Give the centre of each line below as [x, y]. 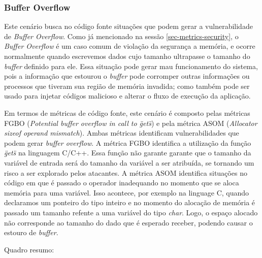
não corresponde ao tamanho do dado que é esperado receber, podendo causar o [128, 222]
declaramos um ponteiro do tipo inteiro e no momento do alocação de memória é [130, 202]
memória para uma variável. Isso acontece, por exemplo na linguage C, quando [127, 192]
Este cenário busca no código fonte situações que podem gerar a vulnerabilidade [128, 26]
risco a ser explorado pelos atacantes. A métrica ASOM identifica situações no [126, 172]
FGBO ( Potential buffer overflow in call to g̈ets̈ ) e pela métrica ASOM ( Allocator [131, 123]
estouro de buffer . [31, 232]
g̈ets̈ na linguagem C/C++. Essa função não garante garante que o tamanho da [128, 153]
